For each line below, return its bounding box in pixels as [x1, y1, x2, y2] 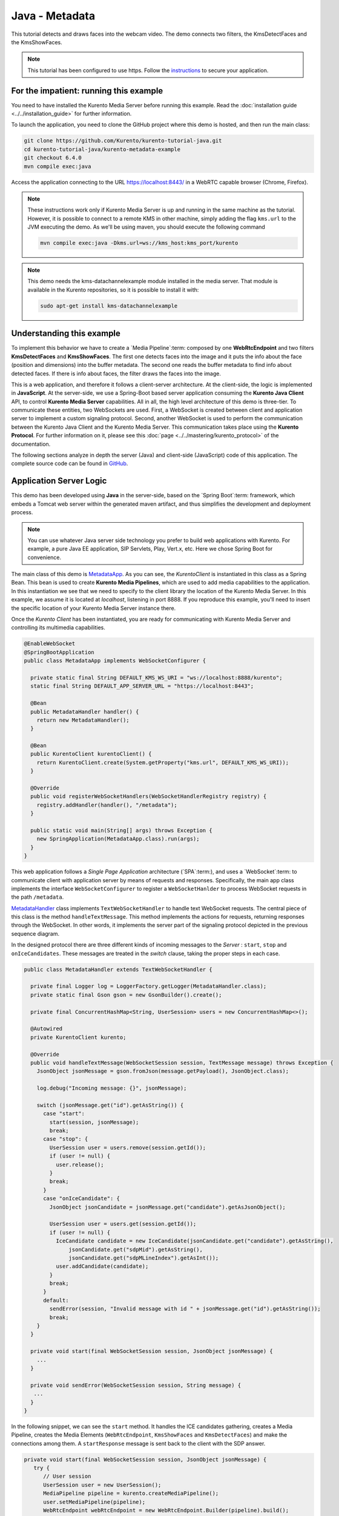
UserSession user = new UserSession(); [43, 1481, 162, 1488]
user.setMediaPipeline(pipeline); [43, 1498, 145, 1505]
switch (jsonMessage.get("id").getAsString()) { [36, 1101, 184, 1108]
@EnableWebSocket [24, 640, 76, 647]
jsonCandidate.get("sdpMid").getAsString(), [68, 1246, 203, 1253]
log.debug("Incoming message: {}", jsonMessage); [36, 1085, 187, 1092]
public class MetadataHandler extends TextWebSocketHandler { [24, 966, 212, 973]
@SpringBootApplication [24, 649, 95, 656]
